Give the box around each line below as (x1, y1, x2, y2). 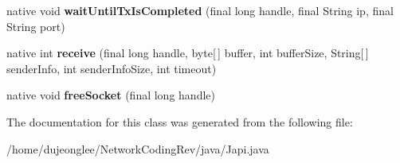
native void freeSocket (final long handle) (6, 87, 215, 103)
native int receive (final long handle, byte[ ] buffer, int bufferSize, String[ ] (6, 45, 369, 61)
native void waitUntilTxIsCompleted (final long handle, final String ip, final (6, 2, 394, 18)
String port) (6, 17, 65, 34)
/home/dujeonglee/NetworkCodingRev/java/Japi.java (6, 140, 269, 157)
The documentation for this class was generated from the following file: (6, 113, 353, 130)
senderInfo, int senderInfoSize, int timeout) (6, 60, 217, 76)
